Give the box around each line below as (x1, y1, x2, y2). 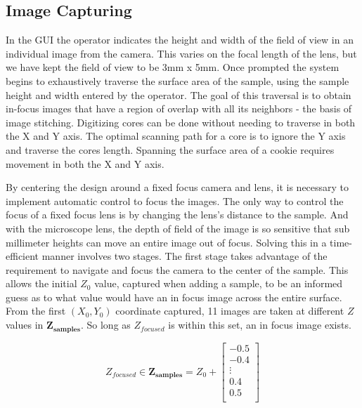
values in (6, 317, 44, 332)
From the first (6, 303, 66, 318)
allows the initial (6, 276, 77, 291)
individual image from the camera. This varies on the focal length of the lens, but (6, 46, 357, 60)
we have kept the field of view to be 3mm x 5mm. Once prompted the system (6, 60, 340, 74)
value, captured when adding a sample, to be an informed (94, 276, 343, 291)
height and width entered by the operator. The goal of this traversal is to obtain (6, 87, 351, 102)
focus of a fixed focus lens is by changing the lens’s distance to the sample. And (6, 207, 349, 222)
